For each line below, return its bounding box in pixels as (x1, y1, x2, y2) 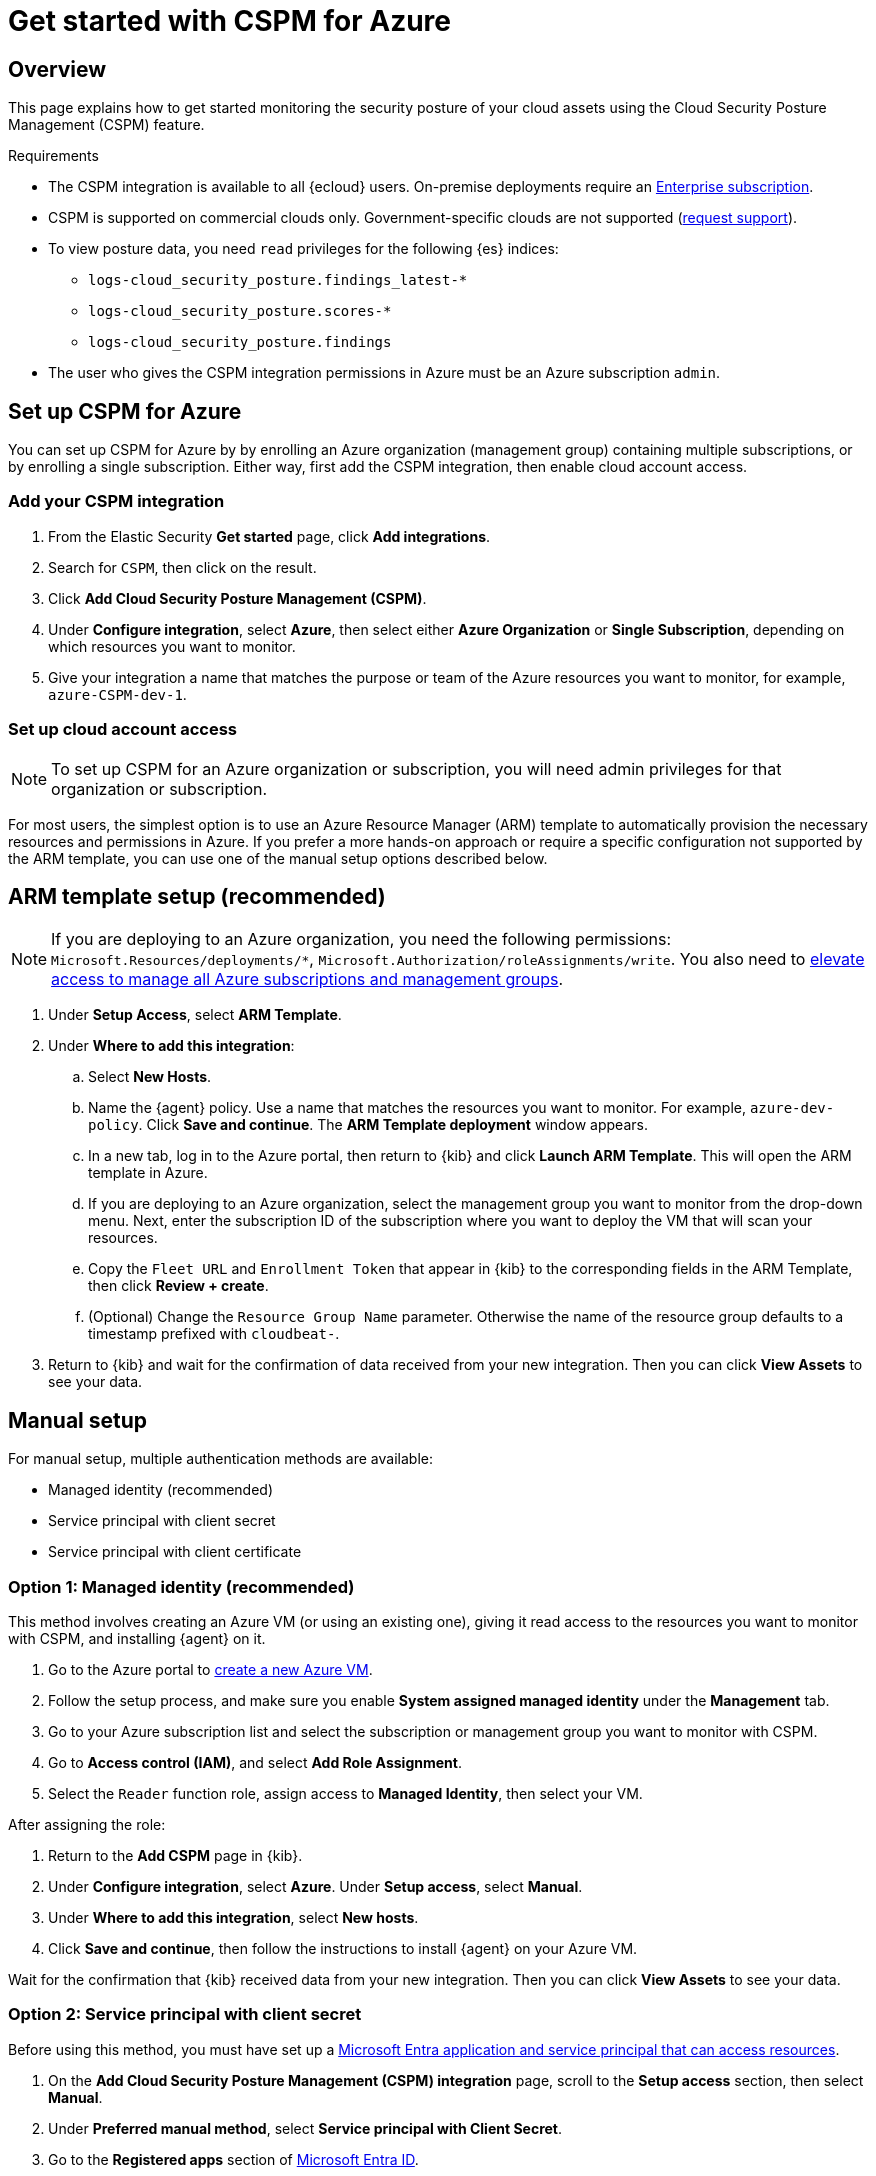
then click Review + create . (88, 1277, 269, 1295)
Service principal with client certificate (48, 1543, 302, 1561)
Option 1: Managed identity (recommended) (8, 1576, 355, 1597)
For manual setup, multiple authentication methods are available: (8, 1450, 433, 1468)
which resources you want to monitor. (48, 637, 296, 655)
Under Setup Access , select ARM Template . (48, 1006, 342, 1024)
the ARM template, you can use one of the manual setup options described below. (8, 849, 548, 867)
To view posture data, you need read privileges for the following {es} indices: (48, 240, 559, 258)
